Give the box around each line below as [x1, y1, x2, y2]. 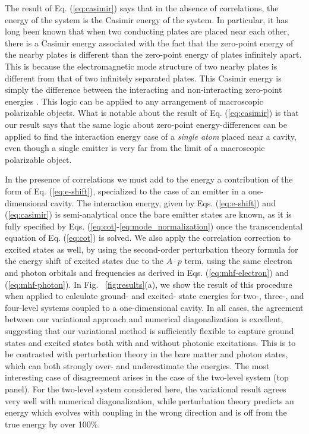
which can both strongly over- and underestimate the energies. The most [5, 359, 270, 372]
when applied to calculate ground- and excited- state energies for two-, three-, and [5, 290, 304, 302]
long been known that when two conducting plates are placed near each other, [5, 25, 289, 37]
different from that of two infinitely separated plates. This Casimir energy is [5, 71, 282, 84]
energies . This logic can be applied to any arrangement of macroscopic [5, 95, 263, 107]
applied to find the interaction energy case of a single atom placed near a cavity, [5, 130, 297, 142]
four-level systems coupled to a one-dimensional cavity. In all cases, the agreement [5, 301, 304, 313]
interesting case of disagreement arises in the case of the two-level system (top [5, 371, 289, 383]
